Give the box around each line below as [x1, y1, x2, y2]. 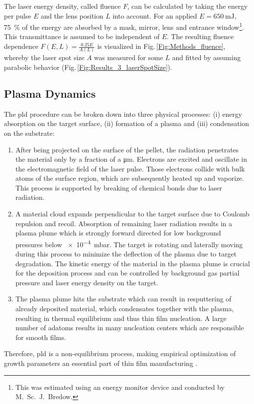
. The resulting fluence [167, 31, 234, 42]
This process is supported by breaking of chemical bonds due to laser [15, 182, 222, 192]
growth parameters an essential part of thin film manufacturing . [4, 358, 197, 368]
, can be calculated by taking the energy [127, 1, 248, 11]
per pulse [4, 10, 31, 21]
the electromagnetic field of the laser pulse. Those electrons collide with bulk [15, 163, 245, 173]
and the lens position [41, 10, 104, 21]
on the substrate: [4, 128, 55, 138]
